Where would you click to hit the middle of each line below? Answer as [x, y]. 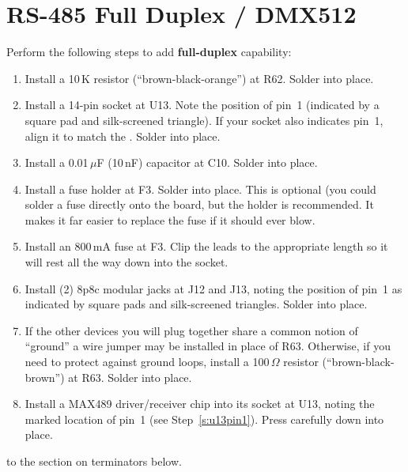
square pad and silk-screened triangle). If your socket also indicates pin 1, [204, 120]
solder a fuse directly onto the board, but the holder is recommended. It [199, 204]
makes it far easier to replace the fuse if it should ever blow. [170, 219]
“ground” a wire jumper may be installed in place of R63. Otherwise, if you [208, 346]
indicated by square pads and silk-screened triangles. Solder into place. [196, 304]
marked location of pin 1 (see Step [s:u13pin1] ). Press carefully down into [204, 419]
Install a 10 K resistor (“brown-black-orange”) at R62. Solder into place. [199, 78]
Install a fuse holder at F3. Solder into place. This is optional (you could [200, 189]
